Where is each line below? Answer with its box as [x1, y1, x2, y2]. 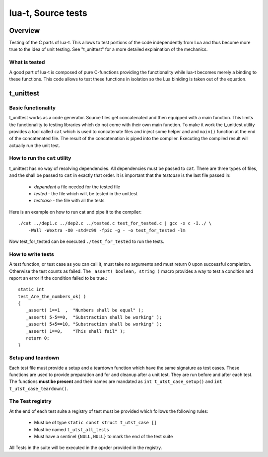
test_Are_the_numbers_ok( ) [18, 294, 86, 299]
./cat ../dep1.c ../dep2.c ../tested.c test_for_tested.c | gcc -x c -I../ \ [18, 221, 212, 226]
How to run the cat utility [9, 154, 71, 161]
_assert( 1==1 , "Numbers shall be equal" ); [25, 307, 144, 313]
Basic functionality [9, 104, 56, 111]
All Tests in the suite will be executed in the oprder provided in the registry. [9, 445, 162, 451]
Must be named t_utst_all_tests [34, 426, 109, 432]
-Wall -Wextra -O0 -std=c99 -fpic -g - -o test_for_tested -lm [28, 228, 186, 233]
